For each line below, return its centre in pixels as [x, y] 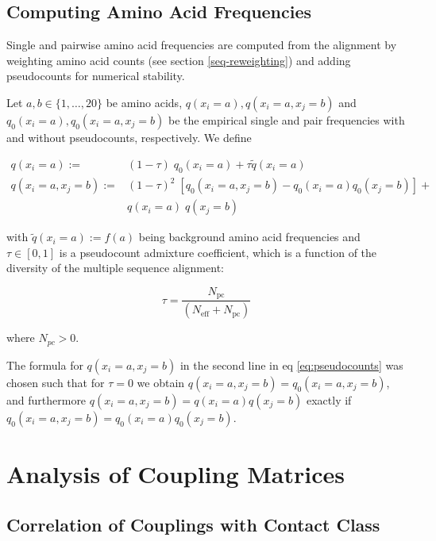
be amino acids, [144, 102]
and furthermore [46, 399]
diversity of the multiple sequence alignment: [115, 268]
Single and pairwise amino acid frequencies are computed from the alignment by [202, 45]
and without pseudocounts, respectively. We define [129, 137]
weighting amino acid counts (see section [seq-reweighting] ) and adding [179, 60]
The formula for [45, 365]
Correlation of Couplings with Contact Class [193, 524]
